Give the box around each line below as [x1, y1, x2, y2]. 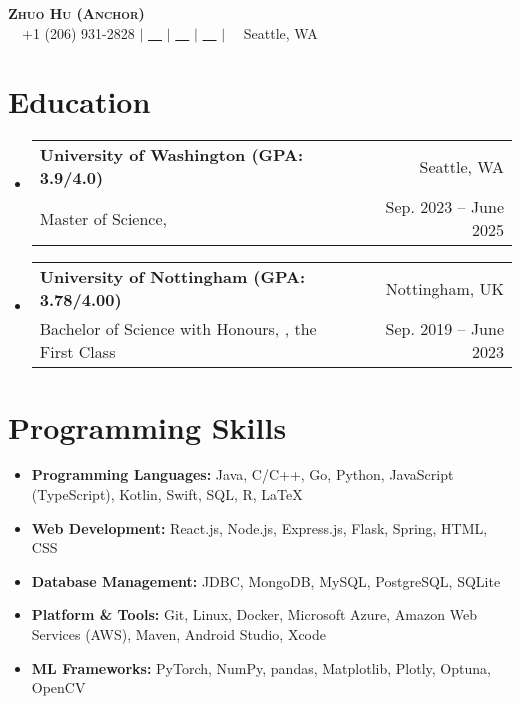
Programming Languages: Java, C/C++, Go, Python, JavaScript [31, 464, 454, 485]
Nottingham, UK [385, 276, 504, 300]
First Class [39, 340, 116, 364]
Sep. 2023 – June [385, 195, 504, 219]
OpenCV [31, 677, 86, 698]
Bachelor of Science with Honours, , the [39, 317, 317, 341]
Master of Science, [39, 206, 168, 230]
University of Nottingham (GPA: [39, 265, 306, 289]
